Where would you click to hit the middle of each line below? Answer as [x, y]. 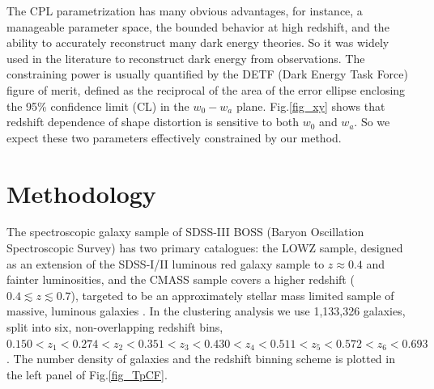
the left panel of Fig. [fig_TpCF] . [87, 374]
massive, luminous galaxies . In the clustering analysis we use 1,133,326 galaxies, [206, 311]
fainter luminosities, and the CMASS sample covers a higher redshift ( [181, 279]
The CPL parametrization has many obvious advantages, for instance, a [185, 11]
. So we [372, 122]
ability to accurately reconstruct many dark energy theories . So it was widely [198, 42]
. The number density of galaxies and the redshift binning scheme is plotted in [201, 359]
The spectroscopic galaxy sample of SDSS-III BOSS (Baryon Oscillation [185, 232]
